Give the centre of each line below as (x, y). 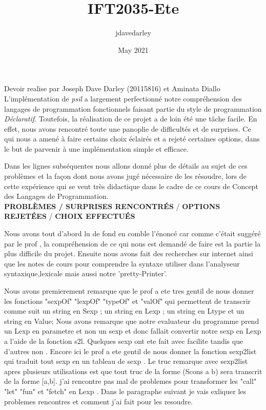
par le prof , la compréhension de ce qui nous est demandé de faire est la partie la (132, 243)
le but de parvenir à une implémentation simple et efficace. (96, 148)
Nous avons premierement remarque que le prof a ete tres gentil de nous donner (129, 291)
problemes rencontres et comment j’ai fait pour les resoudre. (99, 401)
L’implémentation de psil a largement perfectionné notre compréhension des (123, 98)
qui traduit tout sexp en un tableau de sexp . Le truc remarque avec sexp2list (126, 361)
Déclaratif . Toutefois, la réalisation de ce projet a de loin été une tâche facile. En (131, 119)
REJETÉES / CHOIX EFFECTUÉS (70, 216)
